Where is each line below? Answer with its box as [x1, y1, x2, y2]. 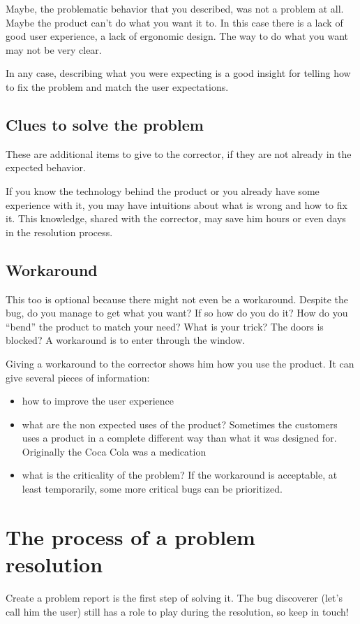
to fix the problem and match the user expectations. [6, 79, 229, 94]
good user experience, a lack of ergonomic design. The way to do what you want [6, 29, 349, 43]
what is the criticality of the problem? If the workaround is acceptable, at [22, 467, 338, 482]
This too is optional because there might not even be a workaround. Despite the [6, 291, 348, 306]
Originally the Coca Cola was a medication [22, 444, 207, 458]
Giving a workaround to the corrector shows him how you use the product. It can [6, 356, 354, 370]
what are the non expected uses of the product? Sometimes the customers [22, 416, 338, 431]
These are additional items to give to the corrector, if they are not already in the [6, 146, 352, 161]
